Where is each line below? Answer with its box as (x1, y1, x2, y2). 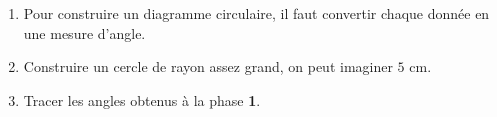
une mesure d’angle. (23, 22, 146, 43)
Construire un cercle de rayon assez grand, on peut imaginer (23, 56, 393, 77)
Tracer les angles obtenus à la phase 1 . (23, 89, 261, 110)
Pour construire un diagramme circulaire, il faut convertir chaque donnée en (23, 3, 490, 23)
